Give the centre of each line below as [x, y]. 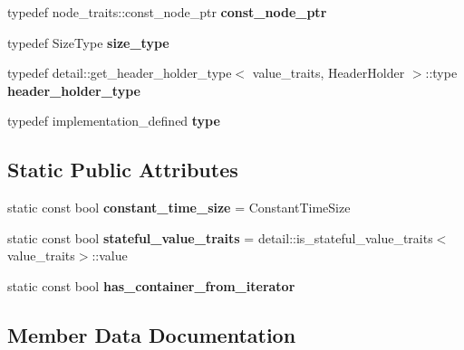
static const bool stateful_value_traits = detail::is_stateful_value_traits [220, 237]
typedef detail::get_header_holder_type [120, 73]
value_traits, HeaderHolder [329, 73]
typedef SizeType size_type [88, 42]
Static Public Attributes [123, 170]
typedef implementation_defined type [114, 121]
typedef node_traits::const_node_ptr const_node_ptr [167, 12]
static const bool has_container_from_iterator [151, 285]
